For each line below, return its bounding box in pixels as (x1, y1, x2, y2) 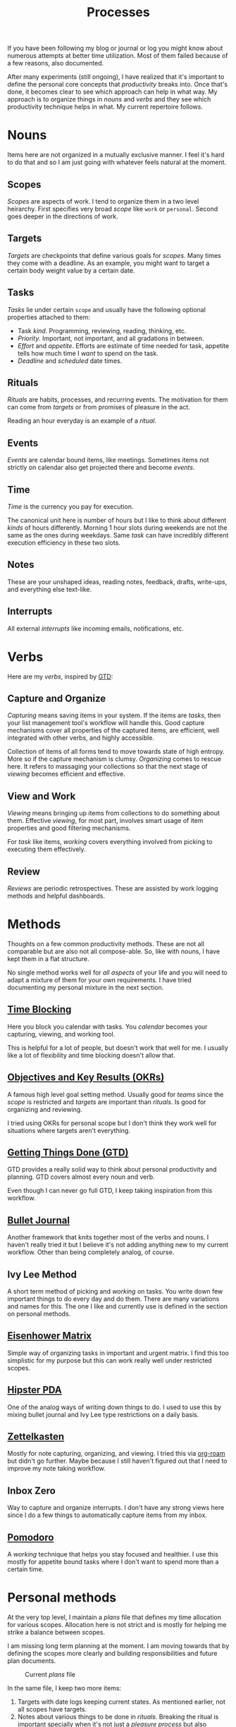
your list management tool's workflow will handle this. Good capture (7, 719, 205, 727)
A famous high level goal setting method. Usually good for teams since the (7, 1090, 224, 1098)
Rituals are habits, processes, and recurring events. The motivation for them (7, 395, 228, 404)
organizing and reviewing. (7, 1105, 82, 1113)
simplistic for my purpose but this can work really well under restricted (7, 1356, 213, 1364)
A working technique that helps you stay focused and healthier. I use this (7, 1550, 218, 1559)
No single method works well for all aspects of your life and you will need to (7, 968, 228, 977)
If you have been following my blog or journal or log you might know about (7, 44, 223, 53)
